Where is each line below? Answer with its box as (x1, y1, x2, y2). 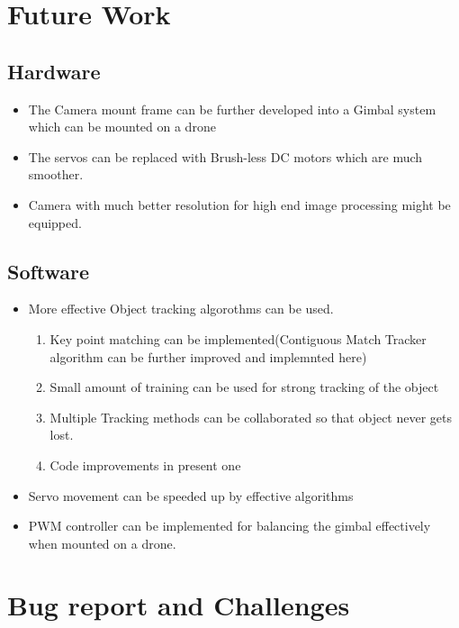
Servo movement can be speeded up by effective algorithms (28, 486, 354, 505)
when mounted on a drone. (28, 533, 176, 552)
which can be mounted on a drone (28, 117, 216, 136)
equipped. (28, 213, 82, 232)
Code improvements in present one (49, 455, 241, 474)
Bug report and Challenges (7, 587, 350, 623)
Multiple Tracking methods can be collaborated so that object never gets (49, 407, 452, 426)
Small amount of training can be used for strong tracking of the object (49, 378, 439, 396)
